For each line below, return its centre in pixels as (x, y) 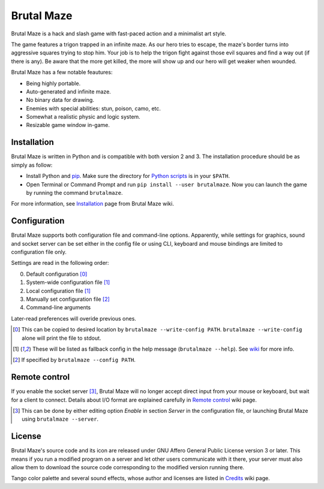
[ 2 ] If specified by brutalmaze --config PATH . (74, 360)
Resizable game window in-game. (68, 125)
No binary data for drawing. (60, 100)
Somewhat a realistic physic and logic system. (83, 117)
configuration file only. (39, 252)
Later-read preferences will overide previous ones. (73, 318)
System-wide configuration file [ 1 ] (68, 282)
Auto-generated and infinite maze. (68, 91)
